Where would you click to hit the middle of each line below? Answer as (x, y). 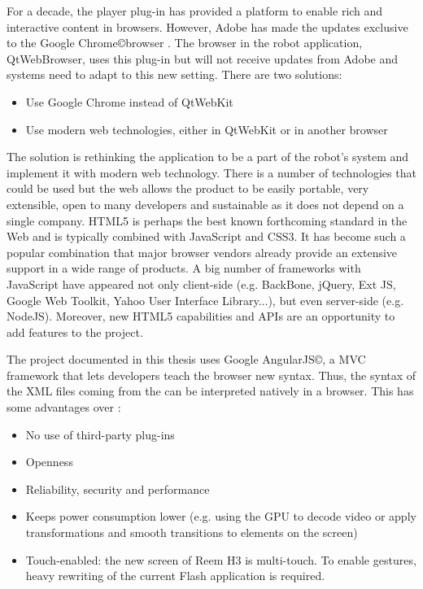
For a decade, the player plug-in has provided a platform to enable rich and (195, 11)
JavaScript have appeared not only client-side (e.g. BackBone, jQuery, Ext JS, (201, 284)
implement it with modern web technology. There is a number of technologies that (211, 172)
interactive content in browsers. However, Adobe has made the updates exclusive (207, 26)
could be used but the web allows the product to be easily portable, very (188, 188)
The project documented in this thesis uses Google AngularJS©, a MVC (186, 359)
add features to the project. (75, 332)
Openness (49, 462)
